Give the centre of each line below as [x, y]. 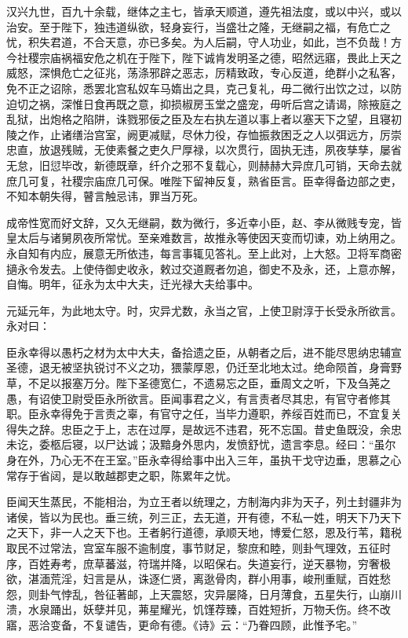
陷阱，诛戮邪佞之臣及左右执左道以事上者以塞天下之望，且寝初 [242, 119]
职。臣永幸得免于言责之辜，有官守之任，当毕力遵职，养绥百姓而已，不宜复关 [204, 414]
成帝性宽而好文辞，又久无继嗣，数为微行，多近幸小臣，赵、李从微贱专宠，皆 [204, 222]
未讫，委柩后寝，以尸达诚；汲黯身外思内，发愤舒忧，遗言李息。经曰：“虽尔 [201, 444]
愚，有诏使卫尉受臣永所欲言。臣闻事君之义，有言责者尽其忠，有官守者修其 [199, 398]
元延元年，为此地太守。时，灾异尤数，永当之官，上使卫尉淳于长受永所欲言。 [204, 310]
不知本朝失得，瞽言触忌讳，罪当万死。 [105, 196]
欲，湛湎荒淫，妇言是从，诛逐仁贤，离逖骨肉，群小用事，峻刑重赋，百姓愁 [199, 579]
